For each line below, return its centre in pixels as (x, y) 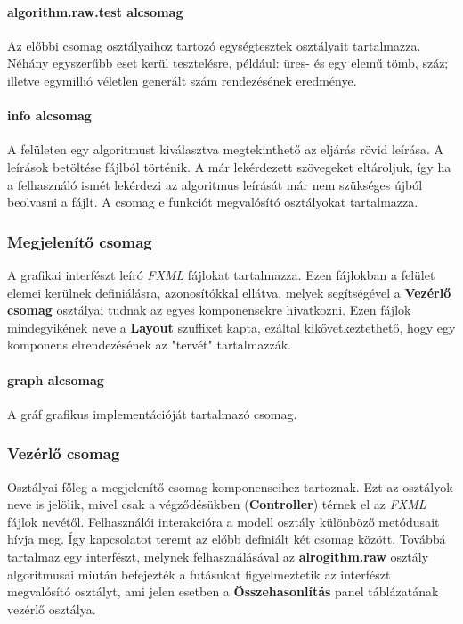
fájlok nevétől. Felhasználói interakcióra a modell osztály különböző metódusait (223, 521)
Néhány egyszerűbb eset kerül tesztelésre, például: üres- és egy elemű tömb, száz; (228, 63)
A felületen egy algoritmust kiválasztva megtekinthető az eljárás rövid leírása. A (226, 149)
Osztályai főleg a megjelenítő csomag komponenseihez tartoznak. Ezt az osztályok (230, 486)
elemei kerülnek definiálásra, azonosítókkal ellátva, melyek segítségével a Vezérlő (229, 292)
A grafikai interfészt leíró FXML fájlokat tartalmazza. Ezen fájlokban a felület (221, 274)
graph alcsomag (56, 379)
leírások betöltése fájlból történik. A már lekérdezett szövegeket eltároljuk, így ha (229, 166)
